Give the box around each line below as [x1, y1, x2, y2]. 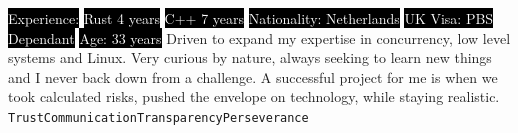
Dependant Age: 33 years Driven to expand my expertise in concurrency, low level [8, 27, 511, 48]
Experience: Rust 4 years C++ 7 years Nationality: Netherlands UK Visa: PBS [8, 8, 494, 28]
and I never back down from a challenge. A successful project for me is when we [8, 66, 498, 87]
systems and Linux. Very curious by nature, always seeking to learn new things [8, 47, 492, 68]
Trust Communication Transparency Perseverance [8, 110, 309, 125]
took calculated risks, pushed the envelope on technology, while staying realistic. [8, 86, 500, 107]
